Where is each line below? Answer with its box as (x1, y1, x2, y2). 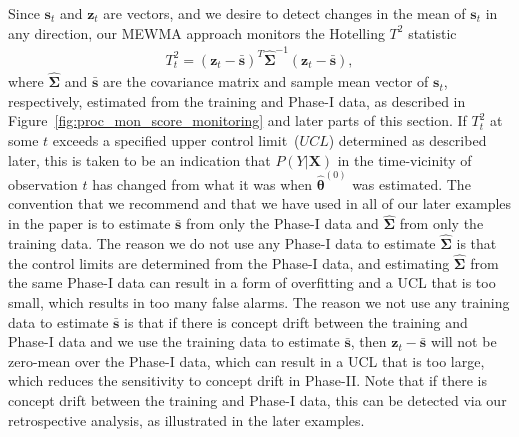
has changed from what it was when (92, 173, 313, 194)
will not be (430, 331, 497, 352)
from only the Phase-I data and (186, 213, 379, 234)
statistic (408, 22, 457, 43)
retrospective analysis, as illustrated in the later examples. (8, 409, 365, 430)
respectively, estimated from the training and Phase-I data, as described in (8, 90, 466, 111)
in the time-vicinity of (337, 149, 472, 170)
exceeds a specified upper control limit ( (52, 129, 300, 150)
